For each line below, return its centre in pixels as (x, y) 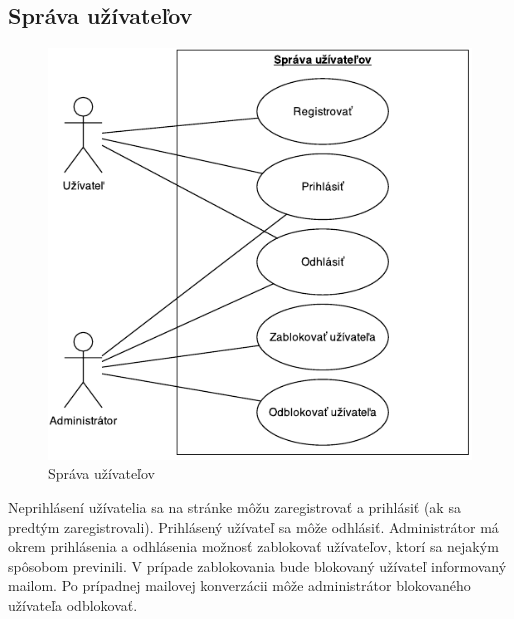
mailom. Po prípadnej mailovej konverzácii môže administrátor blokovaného (239, 585)
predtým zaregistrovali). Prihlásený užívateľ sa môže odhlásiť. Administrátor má (253, 526)
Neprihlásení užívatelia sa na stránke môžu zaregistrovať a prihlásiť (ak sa (234, 506)
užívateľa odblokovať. (73, 604)
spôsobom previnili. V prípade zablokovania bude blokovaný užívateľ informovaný (257, 565)
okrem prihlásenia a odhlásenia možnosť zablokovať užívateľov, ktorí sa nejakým (253, 546)
